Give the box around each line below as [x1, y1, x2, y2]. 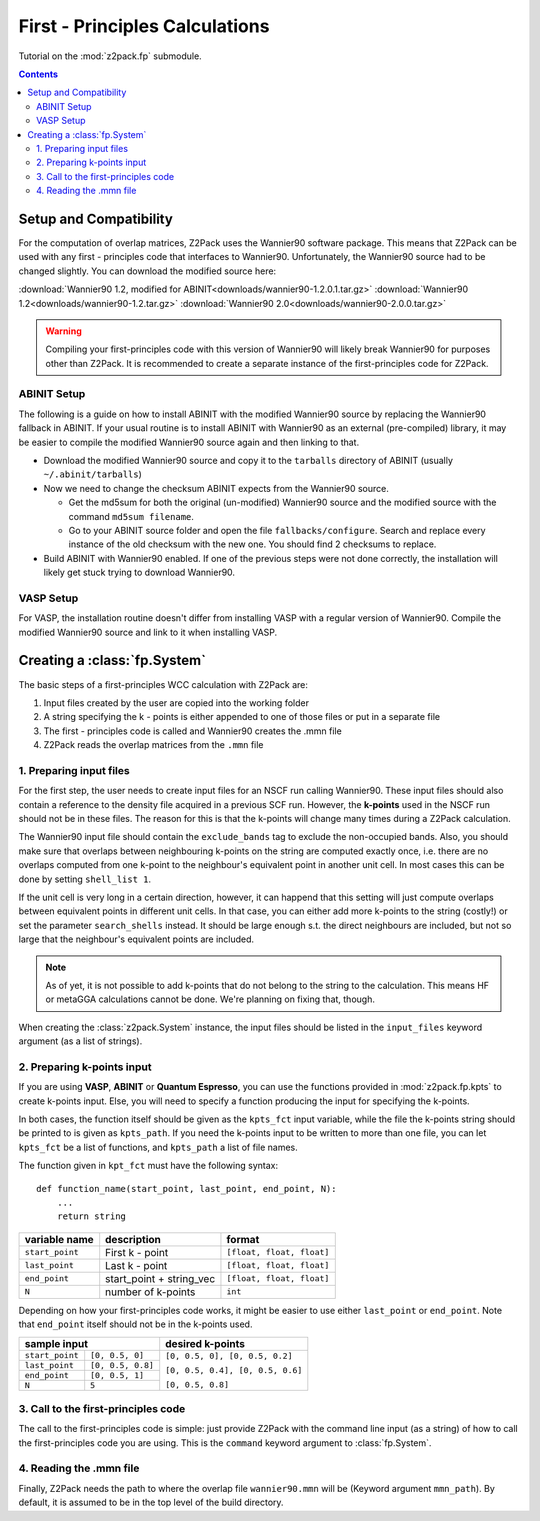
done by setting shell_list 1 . [18, 873, 152, 885]
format [226, 1232, 260, 1246]
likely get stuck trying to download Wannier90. [43, 566, 235, 579]
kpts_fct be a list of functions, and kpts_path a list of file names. [18, 1141, 299, 1153]
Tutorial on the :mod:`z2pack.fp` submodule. [18, 50, 202, 62]
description [105, 1232, 162, 1246]
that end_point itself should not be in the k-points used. [18, 1318, 253, 1330]
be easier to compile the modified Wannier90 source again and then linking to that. [18, 436, 360, 448]
